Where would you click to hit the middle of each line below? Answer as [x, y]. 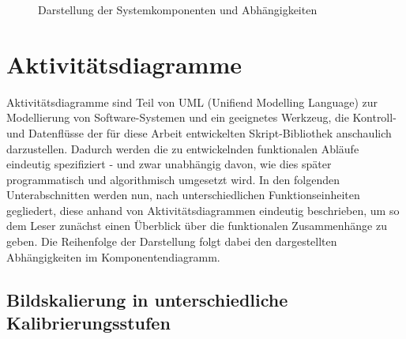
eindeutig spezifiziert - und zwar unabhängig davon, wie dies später [169, 164]
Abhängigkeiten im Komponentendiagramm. [113, 256]
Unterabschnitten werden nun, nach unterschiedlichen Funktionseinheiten [183, 195]
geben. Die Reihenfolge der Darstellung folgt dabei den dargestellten [172, 241]
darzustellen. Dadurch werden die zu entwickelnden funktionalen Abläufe [183, 148]
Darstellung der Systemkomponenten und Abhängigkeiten [178, 9]
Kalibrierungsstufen [88, 323]
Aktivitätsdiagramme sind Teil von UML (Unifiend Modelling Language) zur [192, 102]
